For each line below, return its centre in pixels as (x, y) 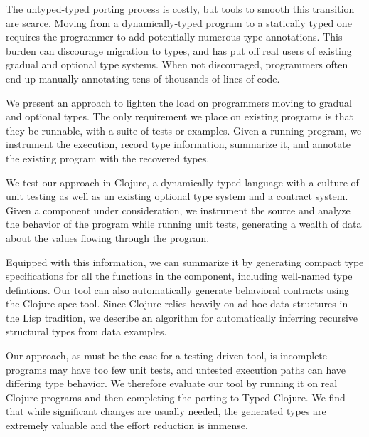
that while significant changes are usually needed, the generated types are (166, 411)
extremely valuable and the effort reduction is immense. (127, 425)
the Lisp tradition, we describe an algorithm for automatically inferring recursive (182, 317)
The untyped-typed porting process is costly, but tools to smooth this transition (180, 9)
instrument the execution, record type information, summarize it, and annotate (178, 144)
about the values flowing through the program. (108, 237)
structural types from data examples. (86, 331)
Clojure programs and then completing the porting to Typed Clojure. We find (176, 397)
